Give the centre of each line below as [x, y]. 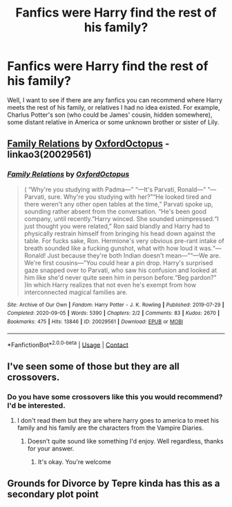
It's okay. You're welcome [75, 461]
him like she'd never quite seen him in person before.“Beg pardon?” [120, 277]
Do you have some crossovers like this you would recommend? [115, 396]
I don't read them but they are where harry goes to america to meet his [118, 420]
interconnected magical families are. [76, 292]
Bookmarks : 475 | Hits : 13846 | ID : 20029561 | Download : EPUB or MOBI [95, 322]
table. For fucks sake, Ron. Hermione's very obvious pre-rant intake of [124, 240]
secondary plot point [53, 494]
